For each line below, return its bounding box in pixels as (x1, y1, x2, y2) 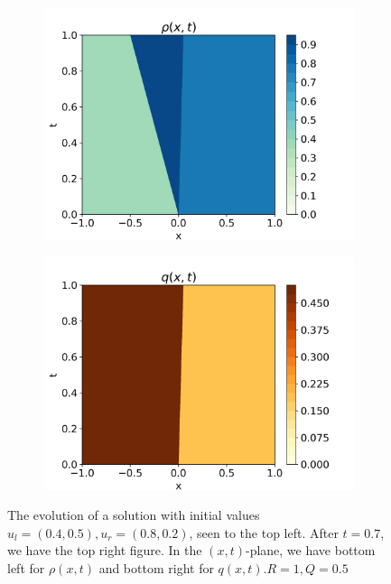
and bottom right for (98, 558, 214, 577)
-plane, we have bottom (245, 541, 376, 560)
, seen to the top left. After (189, 523, 339, 542)
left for (7, 558, 45, 577)
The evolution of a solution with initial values (7, 505, 260, 524)
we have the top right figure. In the (7, 541, 202, 560)
